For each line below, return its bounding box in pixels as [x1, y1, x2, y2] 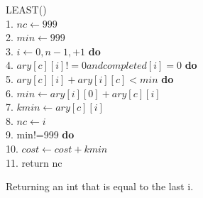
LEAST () [6, 2, 47, 16]
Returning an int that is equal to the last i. [6, 179, 194, 194]
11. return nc [6, 155, 62, 170]
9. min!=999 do [6, 127, 75, 142]
